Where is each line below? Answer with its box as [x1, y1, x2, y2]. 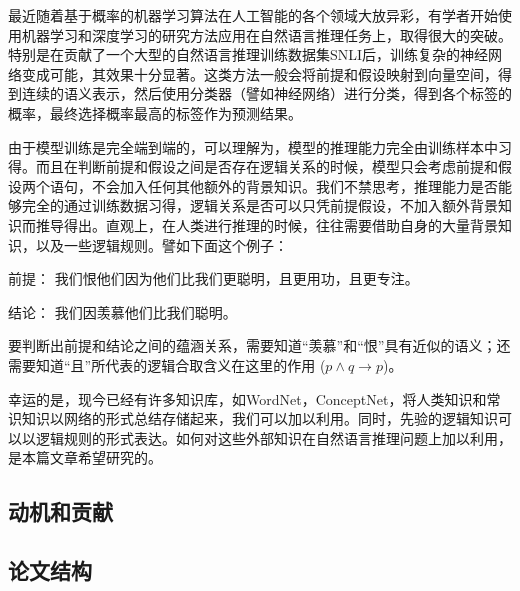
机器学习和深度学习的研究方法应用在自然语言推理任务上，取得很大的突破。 [21, 24, 512, 45]
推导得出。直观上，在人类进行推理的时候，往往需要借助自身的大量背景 [35, 214, 498, 235]
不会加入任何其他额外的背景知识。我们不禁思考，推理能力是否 [91, 175, 498, 196]
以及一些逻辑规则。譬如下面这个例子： [35, 234, 288, 255]
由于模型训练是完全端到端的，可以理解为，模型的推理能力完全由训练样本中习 [8, 136, 512, 157]
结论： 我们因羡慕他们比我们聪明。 [8, 301, 237, 322]
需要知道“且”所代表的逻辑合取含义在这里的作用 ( [8, 354, 326, 375]
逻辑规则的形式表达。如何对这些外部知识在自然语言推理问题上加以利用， [35, 427, 512, 448]
